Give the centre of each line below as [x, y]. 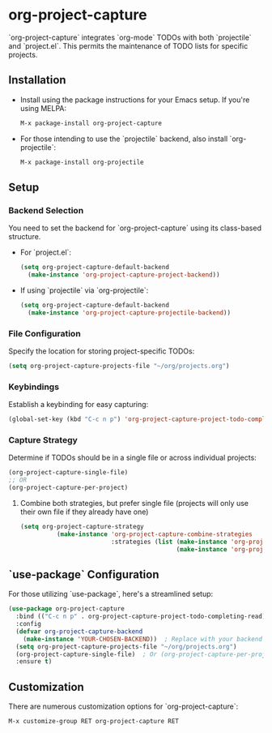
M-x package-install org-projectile [82, 162]
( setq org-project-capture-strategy [82, 526]
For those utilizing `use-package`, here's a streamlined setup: [111, 594]
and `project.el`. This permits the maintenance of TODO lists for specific [128, 45]
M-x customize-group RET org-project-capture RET [94, 722]
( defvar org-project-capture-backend [79, 631]
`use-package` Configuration [84, 574]
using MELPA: [43, 108]
